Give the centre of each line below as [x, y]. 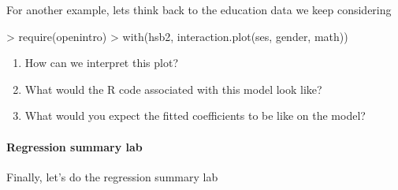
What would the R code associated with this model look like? [173, 89]
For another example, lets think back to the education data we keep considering [199, 9]
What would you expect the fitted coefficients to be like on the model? [195, 115]
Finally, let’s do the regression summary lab [112, 176]
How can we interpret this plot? [101, 63]
